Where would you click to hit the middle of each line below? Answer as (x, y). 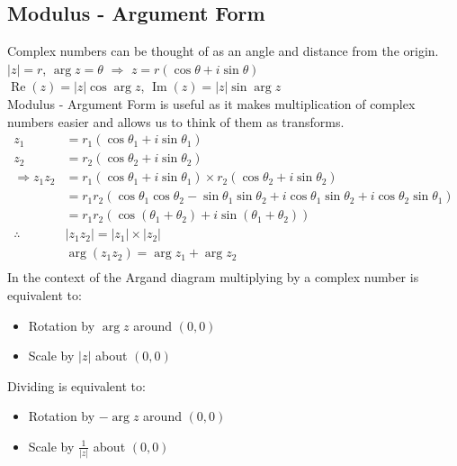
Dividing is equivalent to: (76, 385)
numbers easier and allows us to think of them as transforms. (176, 121)
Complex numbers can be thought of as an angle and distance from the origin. (223, 51)
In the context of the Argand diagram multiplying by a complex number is (213, 277)
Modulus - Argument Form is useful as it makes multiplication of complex (211, 103)
